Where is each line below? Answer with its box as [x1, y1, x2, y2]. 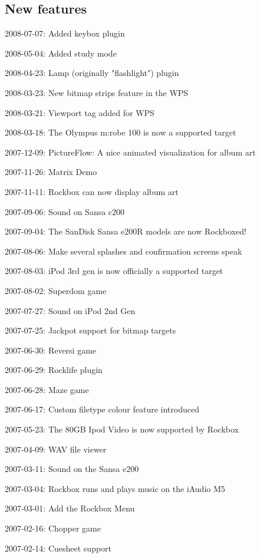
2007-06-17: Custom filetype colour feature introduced [5, 403, 199, 415]
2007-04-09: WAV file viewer [5, 443, 107, 455]
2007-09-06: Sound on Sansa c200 [5, 205, 125, 217]
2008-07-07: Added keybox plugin [5, 27, 125, 39]
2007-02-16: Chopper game [5, 522, 101, 534]
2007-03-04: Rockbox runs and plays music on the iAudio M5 [5, 482, 225, 494]
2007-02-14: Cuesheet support [5, 542, 112, 554]
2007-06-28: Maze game [5, 383, 89, 395]
